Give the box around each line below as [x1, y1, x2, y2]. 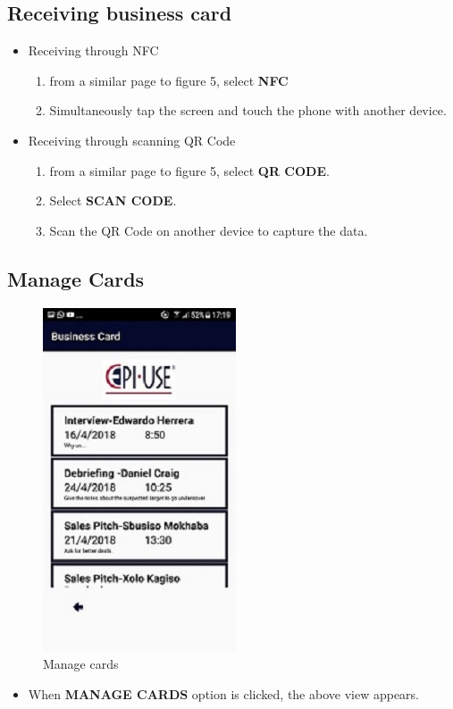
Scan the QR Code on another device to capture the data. [49, 221, 368, 239]
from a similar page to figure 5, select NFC [49, 71, 289, 89]
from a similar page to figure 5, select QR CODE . [49, 161, 330, 179]
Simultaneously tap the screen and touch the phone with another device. [49, 101, 447, 120]
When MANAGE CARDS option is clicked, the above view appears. [28, 684, 419, 703]
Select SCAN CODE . [49, 191, 177, 210]
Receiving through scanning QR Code [28, 130, 236, 149]
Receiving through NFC [28, 41, 159, 60]
